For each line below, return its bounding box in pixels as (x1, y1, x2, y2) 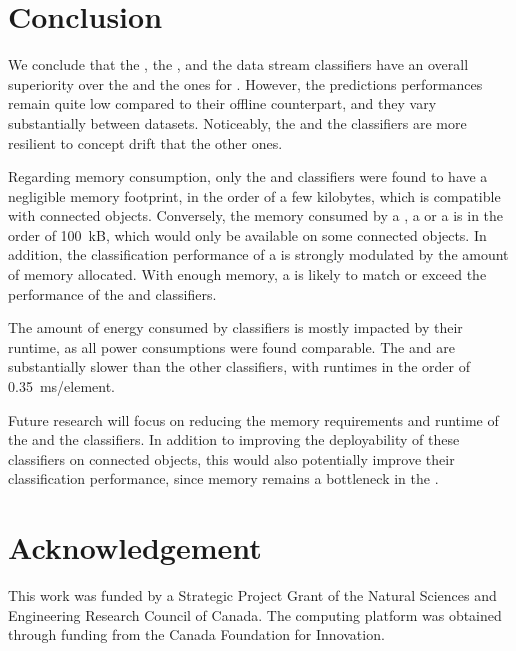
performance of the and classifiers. (8, 283, 217, 304)
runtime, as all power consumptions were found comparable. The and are (8, 336, 455, 357)
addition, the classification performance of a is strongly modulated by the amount (8, 244, 509, 265)
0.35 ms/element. (8, 376, 116, 397)
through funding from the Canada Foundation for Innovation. (8, 624, 385, 645)
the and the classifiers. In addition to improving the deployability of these (8, 429, 460, 450)
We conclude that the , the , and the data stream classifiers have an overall (8, 54, 469, 75)
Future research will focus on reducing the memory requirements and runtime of (8, 409, 499, 430)
